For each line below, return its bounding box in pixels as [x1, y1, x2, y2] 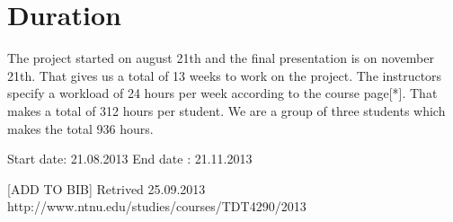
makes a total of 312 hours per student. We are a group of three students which [7, 101, 446, 120]
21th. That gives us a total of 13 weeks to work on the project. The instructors [7, 66, 442, 84]
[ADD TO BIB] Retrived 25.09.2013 [7, 179, 206, 198]
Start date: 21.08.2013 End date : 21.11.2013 [7, 149, 253, 168]
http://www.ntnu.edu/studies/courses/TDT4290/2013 [7, 197, 306, 216]
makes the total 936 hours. [7, 119, 154, 138]
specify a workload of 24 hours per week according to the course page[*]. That [7, 84, 438, 102]
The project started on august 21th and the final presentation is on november [7, 49, 434, 67]
